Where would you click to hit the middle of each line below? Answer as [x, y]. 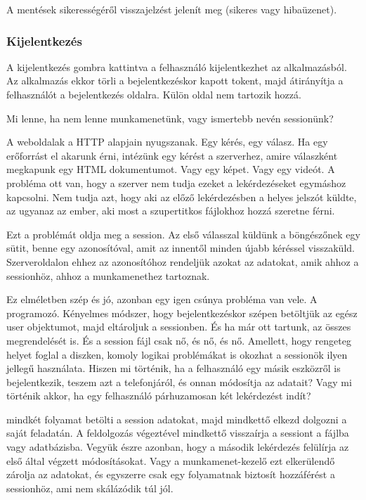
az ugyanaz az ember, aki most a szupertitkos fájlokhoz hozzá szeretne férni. [171, 211]
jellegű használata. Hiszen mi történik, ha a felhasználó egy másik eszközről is [174, 368]
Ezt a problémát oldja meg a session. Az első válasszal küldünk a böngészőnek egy [183, 234]
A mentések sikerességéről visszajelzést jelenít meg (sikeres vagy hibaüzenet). [172, 9]
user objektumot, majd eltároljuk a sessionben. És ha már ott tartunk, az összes [179, 327]
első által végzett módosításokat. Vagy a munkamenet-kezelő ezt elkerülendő [171, 460]
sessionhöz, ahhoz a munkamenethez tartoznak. [108, 275]
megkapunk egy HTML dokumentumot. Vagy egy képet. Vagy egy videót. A [171, 169]
